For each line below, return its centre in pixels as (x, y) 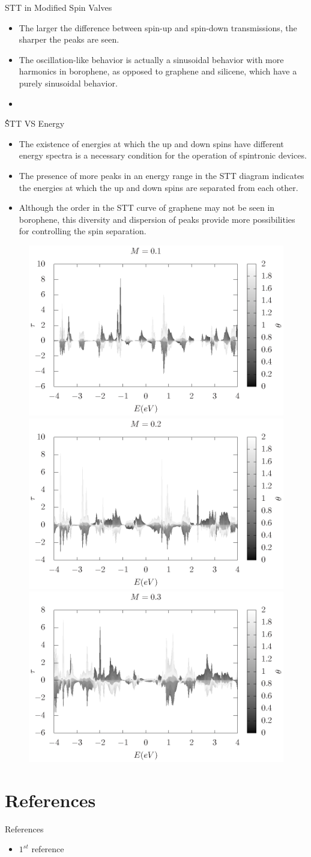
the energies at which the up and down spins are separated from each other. (159, 187)
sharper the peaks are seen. (69, 39)
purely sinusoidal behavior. (68, 83)
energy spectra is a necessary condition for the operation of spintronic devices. (163, 155)
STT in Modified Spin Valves (59, 7)
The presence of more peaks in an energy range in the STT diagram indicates (162, 175)
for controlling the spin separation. (83, 231)
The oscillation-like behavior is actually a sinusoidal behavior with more (151, 59)
